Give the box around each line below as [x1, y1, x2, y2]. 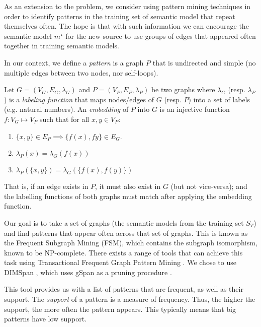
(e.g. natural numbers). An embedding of [4, 104, 129, 114]
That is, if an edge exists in [4, 181, 89, 191]
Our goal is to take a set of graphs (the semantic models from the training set [4, 217, 244, 228]
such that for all [40, 113, 90, 124]
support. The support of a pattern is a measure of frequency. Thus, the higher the [4, 294, 255, 304]
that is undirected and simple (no [152, 57, 256, 68]
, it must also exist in [95, 181, 161, 191]
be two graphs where [151, 84, 215, 95]
